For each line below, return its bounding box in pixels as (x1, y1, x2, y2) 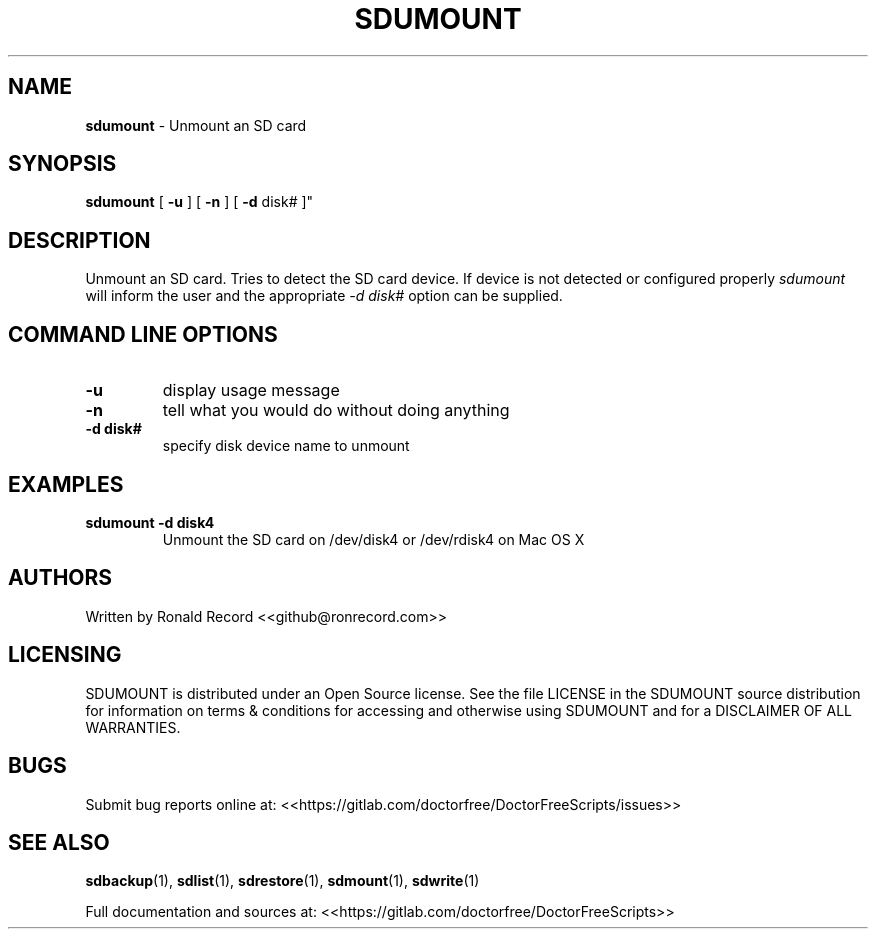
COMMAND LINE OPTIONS (8, 321, 278, 347)
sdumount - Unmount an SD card (85, 116, 307, 134)
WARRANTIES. (85, 718, 181, 736)
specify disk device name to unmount (162, 437, 410, 455)
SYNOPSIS (8, 151, 117, 177)
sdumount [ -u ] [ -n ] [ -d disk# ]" (85, 193, 314, 211)
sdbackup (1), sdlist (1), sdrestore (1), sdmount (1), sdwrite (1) (85, 872, 480, 890)
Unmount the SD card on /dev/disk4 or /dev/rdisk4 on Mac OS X (162, 530, 585, 548)
